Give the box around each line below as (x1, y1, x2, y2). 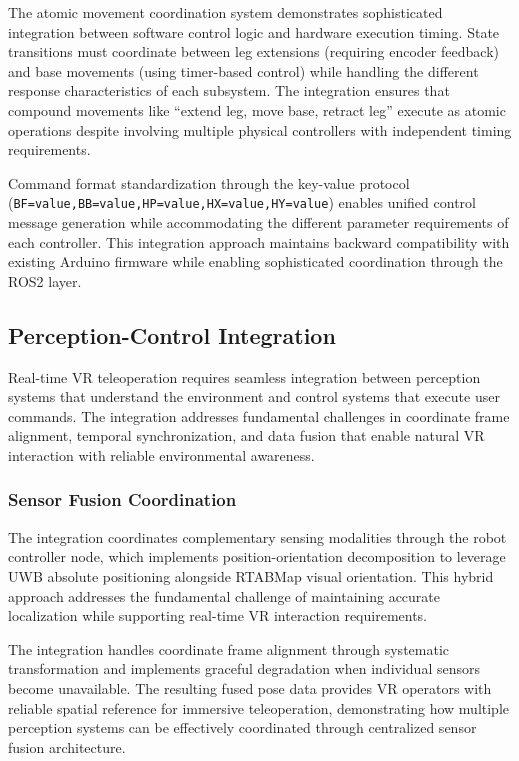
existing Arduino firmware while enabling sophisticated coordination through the (8, 251, 503, 272)
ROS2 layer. (8, 270, 82, 291)
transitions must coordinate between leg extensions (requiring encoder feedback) (8, 41, 499, 62)
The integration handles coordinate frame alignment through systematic (8, 638, 450, 659)
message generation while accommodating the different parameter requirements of (8, 212, 509, 232)
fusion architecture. (8, 736, 126, 757)
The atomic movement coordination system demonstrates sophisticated (8, 2, 443, 22)
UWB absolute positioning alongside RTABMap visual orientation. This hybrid (8, 565, 494, 586)
